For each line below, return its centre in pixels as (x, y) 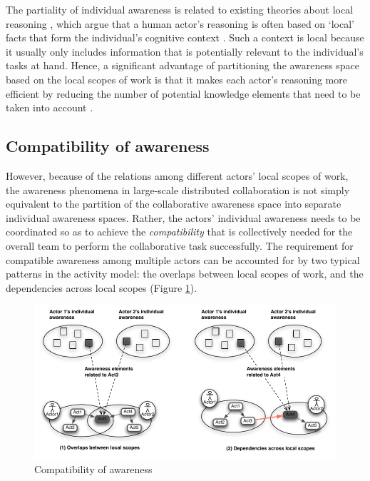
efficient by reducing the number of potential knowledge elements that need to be (183, 93)
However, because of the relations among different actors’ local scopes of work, (177, 175)
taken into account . (50, 107)
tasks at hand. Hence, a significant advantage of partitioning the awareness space (183, 65)
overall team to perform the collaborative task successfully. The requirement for (180, 245)
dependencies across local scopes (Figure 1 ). (102, 287)
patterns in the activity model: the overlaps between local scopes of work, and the (185, 274)
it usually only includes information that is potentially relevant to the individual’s (185, 51)
